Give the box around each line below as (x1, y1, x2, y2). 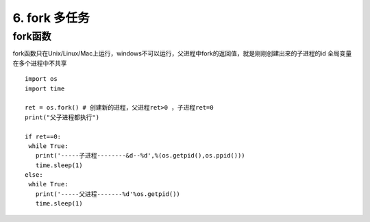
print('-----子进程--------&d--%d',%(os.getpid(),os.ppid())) (35, 151, 246, 160)
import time (25, 84, 65, 92)
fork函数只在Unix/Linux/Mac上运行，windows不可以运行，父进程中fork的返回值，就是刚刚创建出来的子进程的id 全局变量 (12, 49, 352, 58)
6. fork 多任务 (12, 10, 90, 25)
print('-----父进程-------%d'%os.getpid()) (35, 190, 181, 198)
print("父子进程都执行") (25, 113, 99, 121)
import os (25, 75, 58, 83)
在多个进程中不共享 (12, 59, 67, 67)
